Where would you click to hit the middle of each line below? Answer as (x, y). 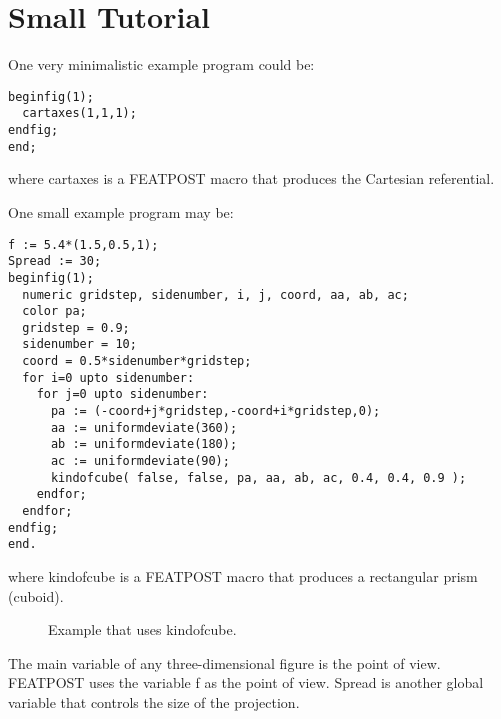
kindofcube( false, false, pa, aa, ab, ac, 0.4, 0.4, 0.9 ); (258, 477)
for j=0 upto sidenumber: (122, 394)
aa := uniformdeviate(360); (144, 427)
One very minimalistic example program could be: (161, 64)
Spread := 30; (55, 261)
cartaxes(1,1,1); (79, 113)
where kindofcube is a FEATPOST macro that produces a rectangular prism (243, 576)
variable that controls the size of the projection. (154, 701)
